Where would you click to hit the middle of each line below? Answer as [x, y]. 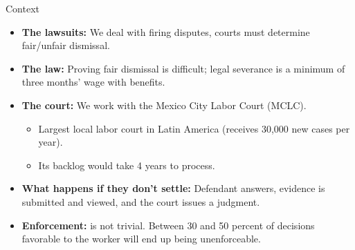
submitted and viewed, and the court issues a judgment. [141, 201]
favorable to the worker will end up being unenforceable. [141, 239]
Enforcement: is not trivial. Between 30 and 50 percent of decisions [168, 225]
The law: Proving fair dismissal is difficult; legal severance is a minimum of [183, 68]
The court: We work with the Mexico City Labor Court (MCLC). [164, 105]
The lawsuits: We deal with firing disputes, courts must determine [166, 31]
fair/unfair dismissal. [66, 45]
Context [22, 8]
